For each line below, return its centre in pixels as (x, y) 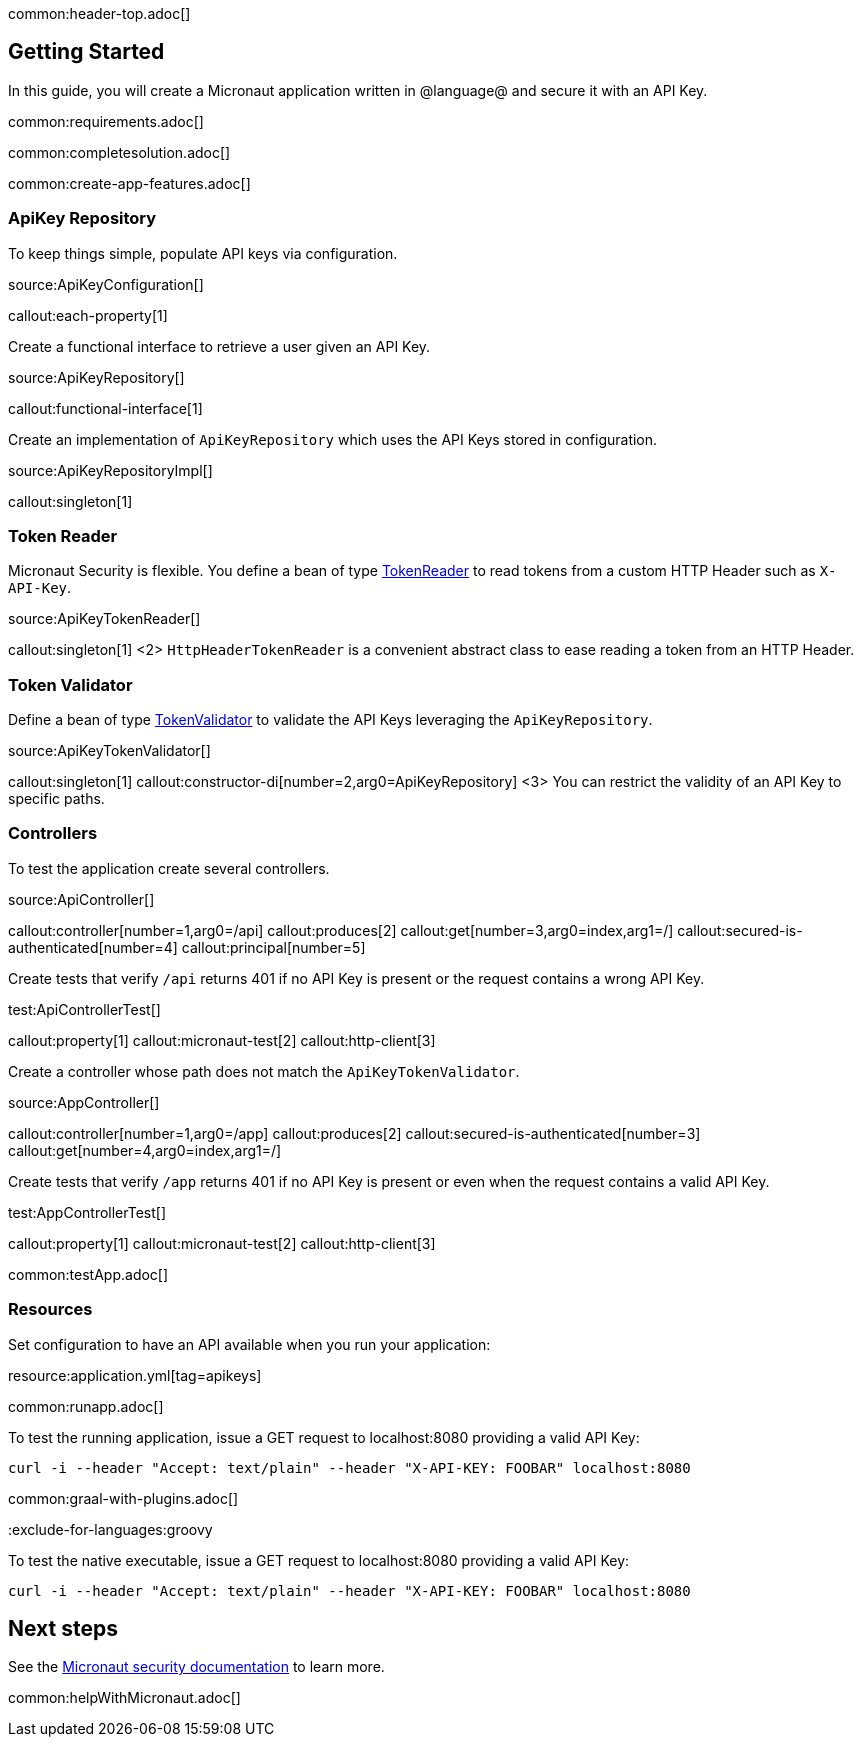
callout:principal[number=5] (273, 947)
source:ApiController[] (81, 899)
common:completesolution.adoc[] (119, 152)
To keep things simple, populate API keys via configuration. (203, 253)
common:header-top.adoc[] (99, 13)
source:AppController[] (84, 1102)
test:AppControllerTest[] (87, 1212)
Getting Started (86, 52)
